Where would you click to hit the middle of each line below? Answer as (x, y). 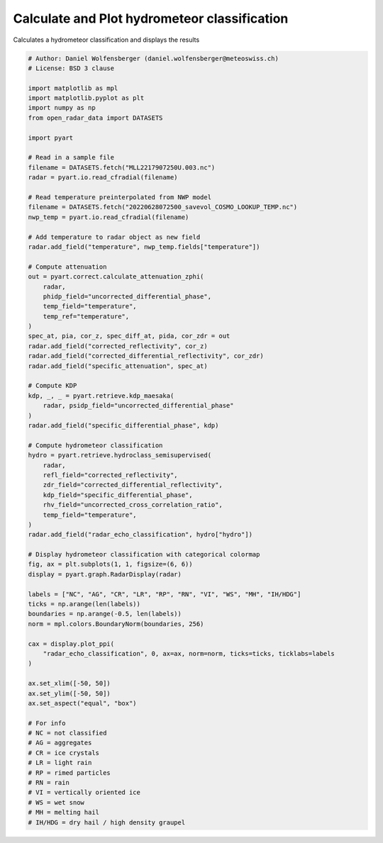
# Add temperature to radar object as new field (114, 237)
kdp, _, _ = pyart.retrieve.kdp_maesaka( (101, 396)
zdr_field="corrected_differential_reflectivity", (133, 485)
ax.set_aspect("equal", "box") (83, 703)
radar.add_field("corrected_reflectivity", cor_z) (118, 346)
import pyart (51, 138)
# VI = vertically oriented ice (84, 793)
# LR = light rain (60, 763)
